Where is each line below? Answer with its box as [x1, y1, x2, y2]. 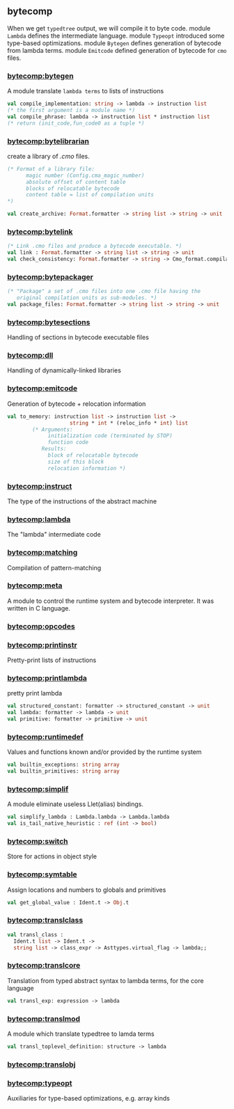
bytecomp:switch [7, 836, 68, 846]
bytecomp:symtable [7, 870, 78, 879]
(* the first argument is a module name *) [7, 107, 136, 113]
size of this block [47, 458, 104, 465]
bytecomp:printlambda [7, 673, 87, 683]
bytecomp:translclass [7, 915, 84, 925]
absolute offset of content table [25, 178, 127, 185]
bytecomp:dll [7, 351, 54, 361]
